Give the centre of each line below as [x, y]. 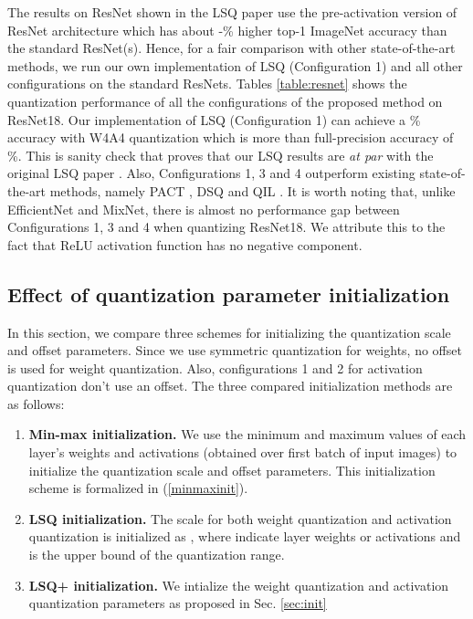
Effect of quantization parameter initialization [229, 294]
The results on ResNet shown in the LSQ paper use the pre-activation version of [232, 12]
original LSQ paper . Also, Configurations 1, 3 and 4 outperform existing [211, 173]
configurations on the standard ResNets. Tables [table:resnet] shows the [207, 84]
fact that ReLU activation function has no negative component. [185, 244]
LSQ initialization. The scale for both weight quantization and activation [240, 518]
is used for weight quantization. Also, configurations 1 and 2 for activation [215, 367]
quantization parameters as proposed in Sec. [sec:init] [178, 603]
